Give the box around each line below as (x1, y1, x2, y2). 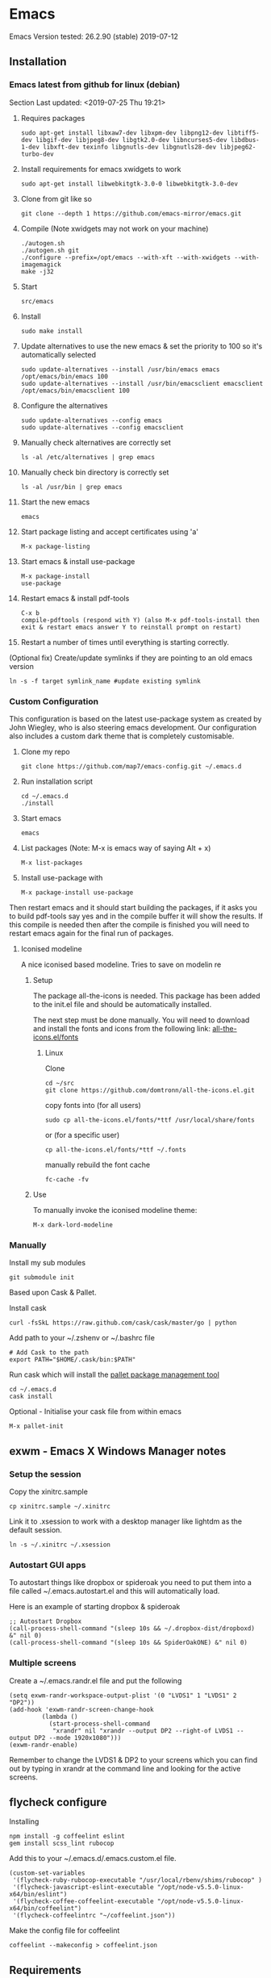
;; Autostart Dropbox (9, 1617, 82, 1626)
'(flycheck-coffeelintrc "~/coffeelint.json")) (12, 1912, 176, 1920)
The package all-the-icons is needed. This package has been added (32, 990, 261, 1001)
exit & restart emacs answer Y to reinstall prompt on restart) (20, 623, 242, 631)
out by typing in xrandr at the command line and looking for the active (9, 1763, 241, 1773)
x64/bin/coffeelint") (9, 1905, 82, 1913)
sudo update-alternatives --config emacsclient (20, 423, 184, 432)
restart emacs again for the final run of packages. (9, 928, 174, 938)
